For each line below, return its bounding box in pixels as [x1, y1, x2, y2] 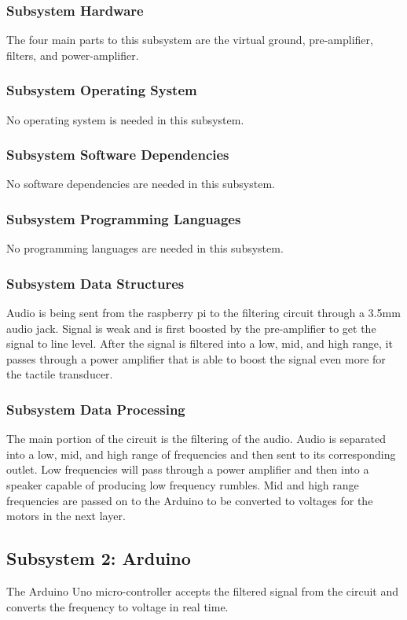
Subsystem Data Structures [6, 273, 185, 293]
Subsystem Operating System [6, 80, 197, 100]
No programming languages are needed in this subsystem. [6, 240, 284, 256]
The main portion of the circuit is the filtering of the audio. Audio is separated [6, 430, 387, 447]
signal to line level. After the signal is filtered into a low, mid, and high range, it [6, 335, 393, 352]
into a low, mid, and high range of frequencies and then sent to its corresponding [6, 445, 396, 462]
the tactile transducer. [6, 366, 113, 382]
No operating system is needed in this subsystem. [6, 111, 244, 127]
